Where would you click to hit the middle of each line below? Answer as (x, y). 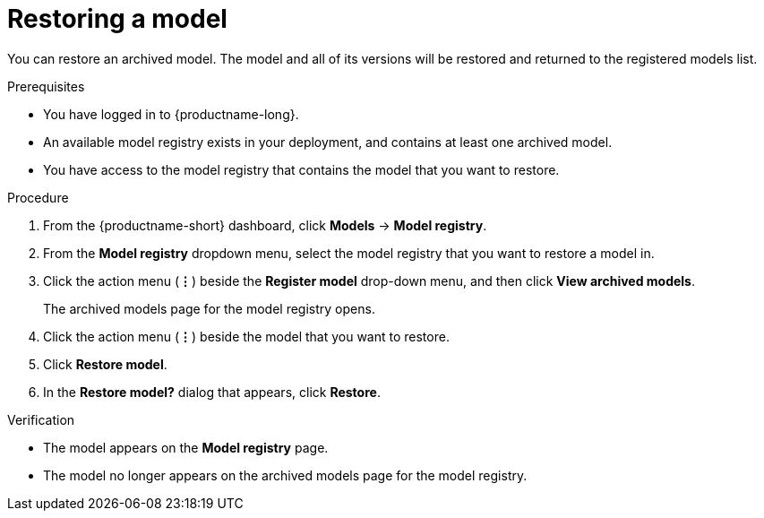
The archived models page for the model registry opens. (209, 308)
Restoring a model (117, 19)
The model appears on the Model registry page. (186, 447)
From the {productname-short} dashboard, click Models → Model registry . (265, 225)
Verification (41, 419)
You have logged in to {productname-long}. (171, 114)
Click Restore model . (105, 364)
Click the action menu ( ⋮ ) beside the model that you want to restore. (246, 336)
